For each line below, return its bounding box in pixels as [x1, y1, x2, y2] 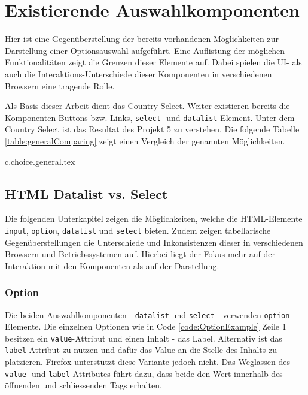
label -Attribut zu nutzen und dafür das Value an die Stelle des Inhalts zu [5, 343, 277, 356]
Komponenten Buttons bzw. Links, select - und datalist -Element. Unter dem [5, 111, 295, 123]
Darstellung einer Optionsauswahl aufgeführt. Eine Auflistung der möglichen [5, 44, 285, 56]
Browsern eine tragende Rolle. [5, 79, 115, 92]
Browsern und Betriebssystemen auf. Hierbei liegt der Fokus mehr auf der [5, 248, 275, 260]
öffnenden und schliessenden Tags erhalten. [5, 379, 162, 391]
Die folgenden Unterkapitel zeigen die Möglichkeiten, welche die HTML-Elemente [5, 212, 303, 225]
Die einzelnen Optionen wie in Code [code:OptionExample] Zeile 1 [44, 320, 286, 333]
